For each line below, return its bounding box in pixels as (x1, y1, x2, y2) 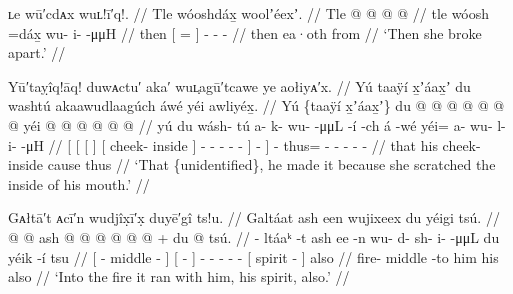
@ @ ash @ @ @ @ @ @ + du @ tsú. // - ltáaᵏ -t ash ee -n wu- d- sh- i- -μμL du (8, 226, 500, 247)
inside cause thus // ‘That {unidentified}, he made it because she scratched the (8, 154, 496, 175)
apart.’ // (8, 42, 66, 63)
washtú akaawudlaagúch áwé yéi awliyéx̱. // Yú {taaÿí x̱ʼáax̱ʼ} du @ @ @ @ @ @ (8, 95, 505, 116)
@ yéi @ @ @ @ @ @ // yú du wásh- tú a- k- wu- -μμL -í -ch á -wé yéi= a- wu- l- (8, 114, 506, 135)
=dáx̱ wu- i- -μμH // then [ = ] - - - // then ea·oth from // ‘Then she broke (8, 22, 482, 43)
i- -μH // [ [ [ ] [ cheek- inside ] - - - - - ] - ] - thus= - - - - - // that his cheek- (8, 134, 481, 155)
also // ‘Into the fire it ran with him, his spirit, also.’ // (8, 266, 350, 287)
